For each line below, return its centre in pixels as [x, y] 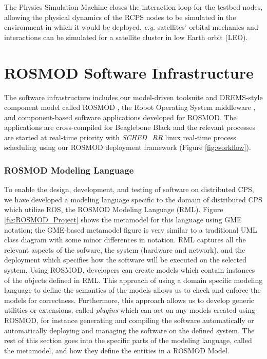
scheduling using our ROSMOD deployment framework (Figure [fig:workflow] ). [128, 147]
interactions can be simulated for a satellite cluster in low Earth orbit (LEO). [126, 37]
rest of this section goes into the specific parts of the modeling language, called [128, 340]
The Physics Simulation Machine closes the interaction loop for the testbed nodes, [133, 7]
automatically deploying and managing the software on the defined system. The [129, 330]
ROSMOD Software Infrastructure [129, 72]
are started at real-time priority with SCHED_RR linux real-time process [120, 137]
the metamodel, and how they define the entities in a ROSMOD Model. [117, 350]
